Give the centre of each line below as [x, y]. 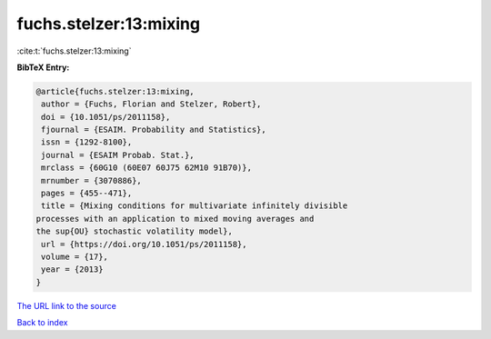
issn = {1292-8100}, [87, 142]
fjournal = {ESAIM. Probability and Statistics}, [154, 130]
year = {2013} [72, 269]
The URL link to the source [67, 305]
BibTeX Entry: [43, 67]
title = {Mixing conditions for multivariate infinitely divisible [195, 206]
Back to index [42, 323]
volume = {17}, [75, 257]
